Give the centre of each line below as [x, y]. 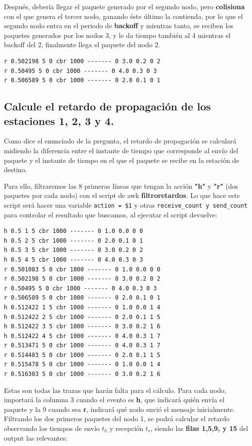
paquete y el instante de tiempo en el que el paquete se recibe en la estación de [122, 160]
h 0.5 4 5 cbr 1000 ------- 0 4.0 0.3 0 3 [74, 259]
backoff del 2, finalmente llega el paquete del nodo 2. [82, 45]
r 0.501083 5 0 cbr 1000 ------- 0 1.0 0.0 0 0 [82, 269]
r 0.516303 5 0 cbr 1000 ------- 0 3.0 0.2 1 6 [82, 374]
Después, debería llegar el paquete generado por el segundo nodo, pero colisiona [124, 6]
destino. [16, 169]
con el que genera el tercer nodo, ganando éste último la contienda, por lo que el [124, 16]
